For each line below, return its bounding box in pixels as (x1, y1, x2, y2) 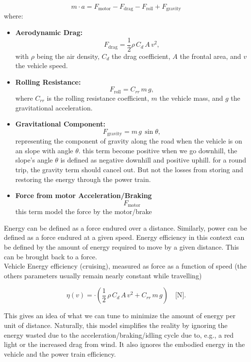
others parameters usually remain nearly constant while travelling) (4, 270, 202, 280)
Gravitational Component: (15, 119, 105, 129)
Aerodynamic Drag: (15, 27, 83, 37)
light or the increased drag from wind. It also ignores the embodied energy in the (4, 339, 245, 349)
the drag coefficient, (112, 51, 170, 61)
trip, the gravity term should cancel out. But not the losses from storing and (15, 164, 243, 174)
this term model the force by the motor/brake (15, 206, 152, 217)
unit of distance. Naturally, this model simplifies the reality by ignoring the (4, 320, 228, 330)
